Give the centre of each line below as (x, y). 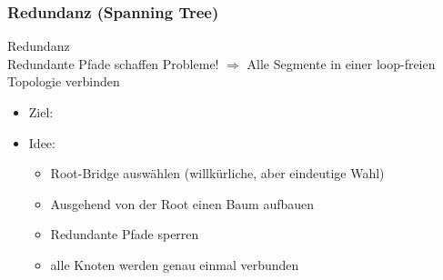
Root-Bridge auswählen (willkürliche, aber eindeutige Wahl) (217, 173)
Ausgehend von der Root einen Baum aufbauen (182, 203)
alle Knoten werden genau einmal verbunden (175, 264)
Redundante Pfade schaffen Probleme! (113, 63)
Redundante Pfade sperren (125, 234)
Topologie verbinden (64, 81)
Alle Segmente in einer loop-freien (341, 63)
